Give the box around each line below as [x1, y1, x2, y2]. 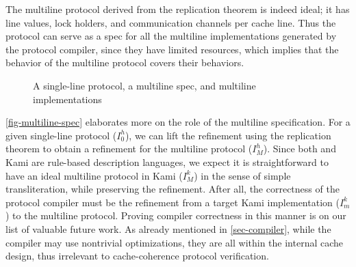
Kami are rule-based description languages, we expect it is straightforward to [5, 154, 329, 169]
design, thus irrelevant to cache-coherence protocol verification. [5, 249, 269, 263]
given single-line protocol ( [5, 128, 117, 142]
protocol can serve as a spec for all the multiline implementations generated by [5, 29, 337, 43]
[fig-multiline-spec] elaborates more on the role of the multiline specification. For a [5, 115, 351, 129]
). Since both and [263, 141, 336, 156]
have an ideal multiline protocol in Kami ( [5, 168, 183, 182]
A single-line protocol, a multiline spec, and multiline [33, 78, 256, 92]
